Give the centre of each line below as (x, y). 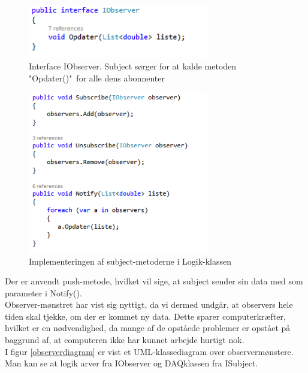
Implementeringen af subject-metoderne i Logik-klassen (130, 261)
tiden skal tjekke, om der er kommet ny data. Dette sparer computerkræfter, (145, 316)
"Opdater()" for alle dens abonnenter (97, 78)
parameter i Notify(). (43, 292)
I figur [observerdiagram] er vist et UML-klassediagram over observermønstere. (149, 351)
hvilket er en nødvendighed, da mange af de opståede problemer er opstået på (148, 328)
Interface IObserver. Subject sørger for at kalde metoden (133, 66)
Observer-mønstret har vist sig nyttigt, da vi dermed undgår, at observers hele (149, 304)
